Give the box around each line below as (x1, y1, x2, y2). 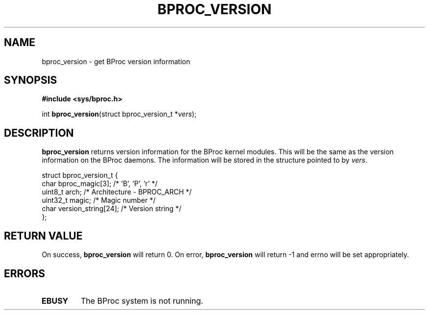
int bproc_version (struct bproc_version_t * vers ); (42, 110, 197, 119)
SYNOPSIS (4, 74, 57, 87)
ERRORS (4, 267, 46, 280)
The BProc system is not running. (81, 295, 203, 306)
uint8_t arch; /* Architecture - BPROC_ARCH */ (42, 188, 192, 196)
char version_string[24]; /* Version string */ (42, 204, 182, 213)
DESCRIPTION (4, 126, 74, 139)
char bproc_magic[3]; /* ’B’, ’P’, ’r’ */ (42, 179, 158, 188)
